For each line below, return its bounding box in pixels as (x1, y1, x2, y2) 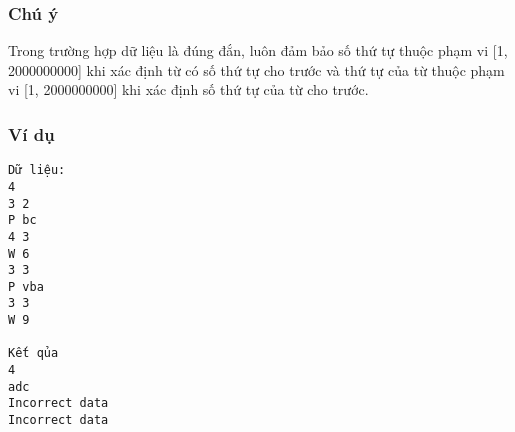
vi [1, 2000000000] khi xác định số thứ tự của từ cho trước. (8, 79, 369, 100)
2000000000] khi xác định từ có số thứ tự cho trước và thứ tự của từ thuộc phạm (8, 59, 505, 80)
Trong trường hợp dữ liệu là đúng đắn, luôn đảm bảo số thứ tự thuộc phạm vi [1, (8, 40, 508, 61)
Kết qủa (8, 346, 59, 361)
